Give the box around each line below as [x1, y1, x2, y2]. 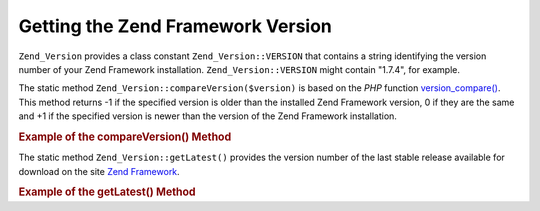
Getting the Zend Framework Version [18, 15, 332, 37]
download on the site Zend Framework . [18, 165, 180, 177]
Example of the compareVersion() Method [18, 130, 232, 144]
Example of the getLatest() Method [18, 185, 196, 199]
